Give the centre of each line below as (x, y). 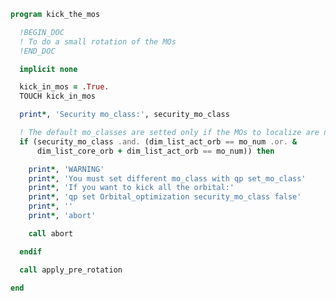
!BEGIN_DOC (42, 32)
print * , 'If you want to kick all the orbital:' (131, 188)
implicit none (48, 69)
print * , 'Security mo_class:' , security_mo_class (124, 115)
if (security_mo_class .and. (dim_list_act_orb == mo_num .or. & (158, 141)
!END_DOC (37, 51)
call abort (51, 233)
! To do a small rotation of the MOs (98, 41)
